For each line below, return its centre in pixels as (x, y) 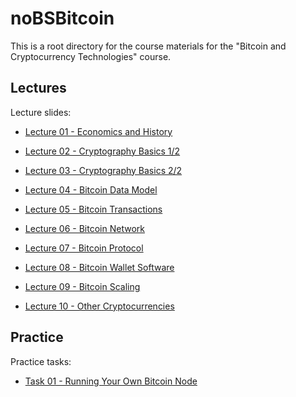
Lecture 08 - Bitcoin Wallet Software (99, 267)
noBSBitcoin (62, 18)
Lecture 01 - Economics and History (98, 131)
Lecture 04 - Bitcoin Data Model (91, 189)
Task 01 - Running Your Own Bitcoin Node (111, 381)
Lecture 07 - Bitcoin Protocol (84, 248)
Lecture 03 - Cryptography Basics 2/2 (103, 170)
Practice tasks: (41, 361)
